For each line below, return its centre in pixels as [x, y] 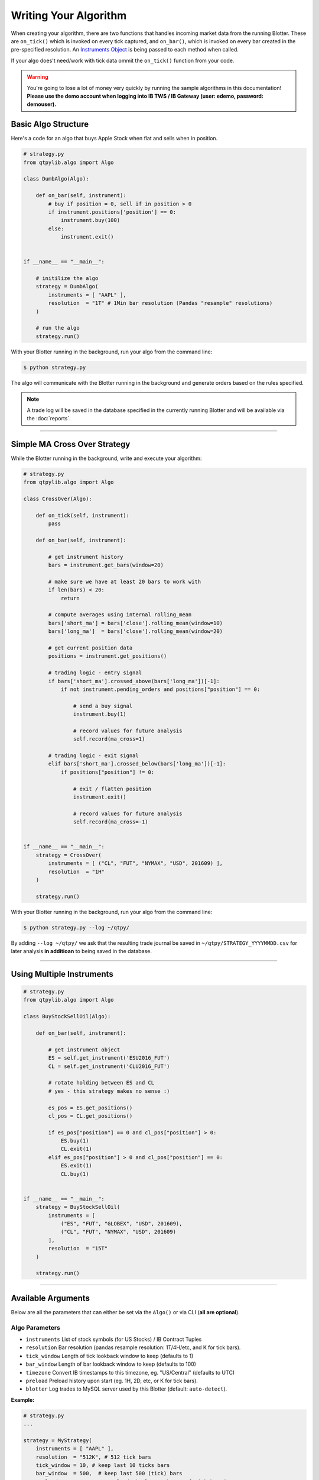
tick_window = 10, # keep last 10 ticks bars [103, 1465]
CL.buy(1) [75, 1174]
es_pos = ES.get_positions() [90, 1108]
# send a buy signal [103, 706]
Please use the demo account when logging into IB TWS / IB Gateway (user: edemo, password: [145, 96]
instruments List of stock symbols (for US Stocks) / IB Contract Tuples [114, 1339]
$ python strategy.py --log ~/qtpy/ [77, 927]
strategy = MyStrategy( [58, 1440]
